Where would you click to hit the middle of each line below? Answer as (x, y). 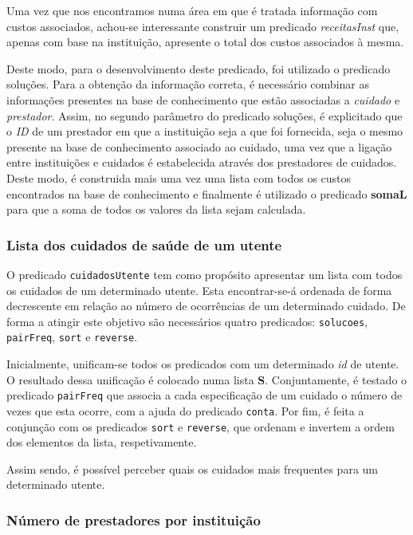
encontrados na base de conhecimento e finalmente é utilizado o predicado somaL (207, 193)
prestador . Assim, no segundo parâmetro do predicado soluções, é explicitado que (205, 115)
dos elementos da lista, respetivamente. (102, 442)
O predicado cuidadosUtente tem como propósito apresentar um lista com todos (205, 274)
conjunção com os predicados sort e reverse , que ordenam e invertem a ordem (201, 426)
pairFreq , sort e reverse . (72, 337)
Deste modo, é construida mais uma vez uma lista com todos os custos (179, 177)
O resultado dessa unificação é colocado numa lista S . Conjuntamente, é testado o (207, 379)
